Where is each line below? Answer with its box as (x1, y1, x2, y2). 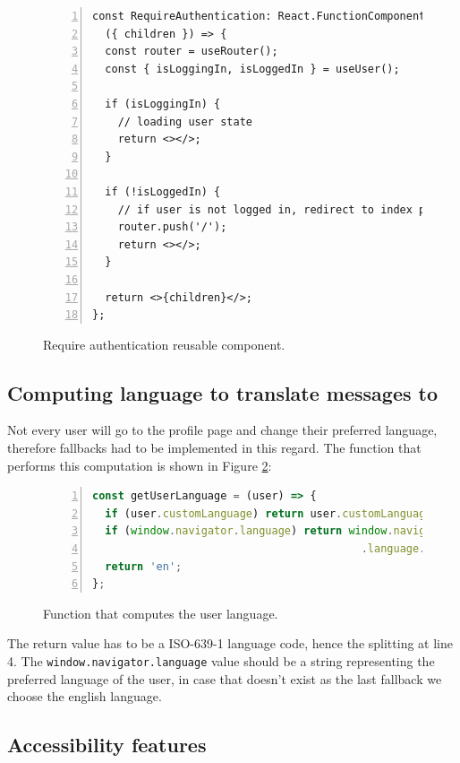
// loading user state (117, 115, 252, 128)
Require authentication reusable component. (43, 334, 285, 353)
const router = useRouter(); (105, 45, 278, 58)
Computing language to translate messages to (7, 378, 439, 406)
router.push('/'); (117, 221, 227, 234)
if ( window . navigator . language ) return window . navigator (105, 525, 452, 538)
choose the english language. (7, 687, 162, 706)
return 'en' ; (105, 559, 183, 573)
